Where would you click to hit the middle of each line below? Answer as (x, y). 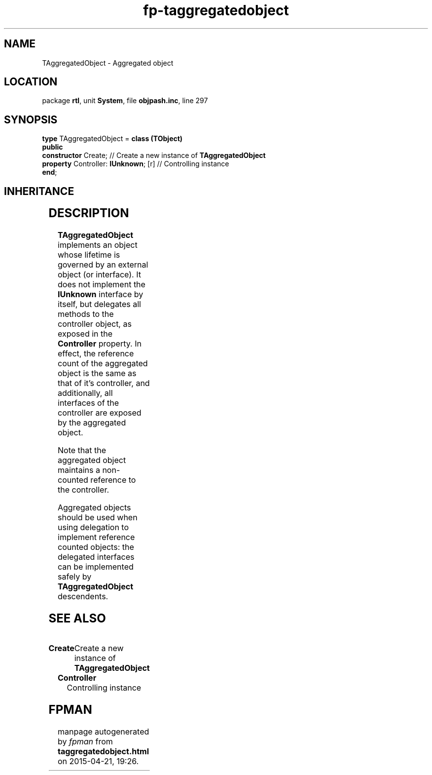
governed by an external (103, 265)
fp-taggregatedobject (216, 10)
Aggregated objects (94, 508)
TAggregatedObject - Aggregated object (108, 63)
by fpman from (85, 741)
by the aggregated (92, 423)
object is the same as (97, 373)
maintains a (79, 470)
